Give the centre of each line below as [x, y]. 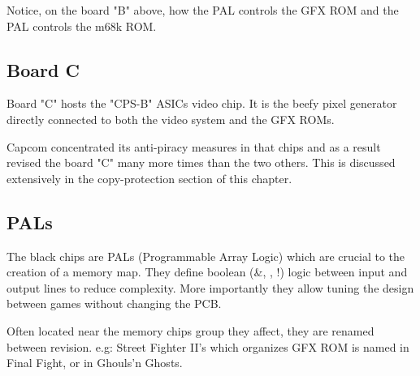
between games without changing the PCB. [114, 303]
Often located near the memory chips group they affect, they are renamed [191, 330]
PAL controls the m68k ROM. [82, 26]
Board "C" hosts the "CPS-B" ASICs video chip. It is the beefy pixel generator [202, 103]
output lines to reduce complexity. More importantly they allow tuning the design [210, 287]
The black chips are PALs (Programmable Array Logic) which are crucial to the [206, 256]
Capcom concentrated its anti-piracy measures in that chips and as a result [194, 146]
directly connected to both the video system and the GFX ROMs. [171, 119]
